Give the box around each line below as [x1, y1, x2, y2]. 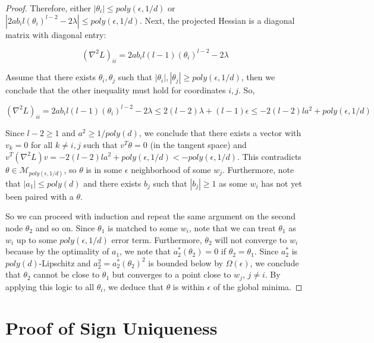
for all [31, 138, 53, 150]
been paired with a [5, 190, 74, 202]
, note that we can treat [188, 221, 276, 234]
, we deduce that [103, 280, 164, 292]
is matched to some [108, 221, 178, 234]
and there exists [83, 177, 142, 189]
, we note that [120, 245, 171, 257]
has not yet [261, 177, 302, 189]
